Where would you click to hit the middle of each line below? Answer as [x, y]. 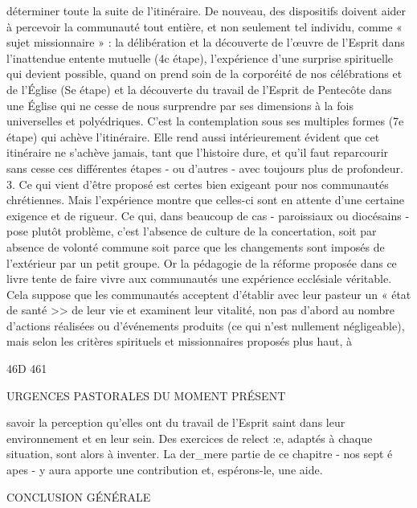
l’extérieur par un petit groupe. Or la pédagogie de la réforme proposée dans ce [202, 262]
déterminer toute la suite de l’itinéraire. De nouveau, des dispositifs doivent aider [206, 10]
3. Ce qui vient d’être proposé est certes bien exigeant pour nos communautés [198, 184]
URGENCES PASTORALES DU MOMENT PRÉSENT [146, 395]
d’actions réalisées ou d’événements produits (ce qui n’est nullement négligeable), [206, 325]
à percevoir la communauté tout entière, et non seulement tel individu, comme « [204, 26]
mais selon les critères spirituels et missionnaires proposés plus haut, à [180, 341]
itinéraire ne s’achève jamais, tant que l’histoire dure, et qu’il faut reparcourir [198, 152]
